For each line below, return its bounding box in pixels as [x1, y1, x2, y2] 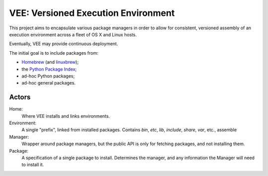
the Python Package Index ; [21, 66, 77, 72]
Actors [9, 93, 31, 101]
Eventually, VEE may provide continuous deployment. [9, 41, 119, 47]
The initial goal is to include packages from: [9, 50, 99, 56]
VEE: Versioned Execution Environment [9, 7, 175, 18]
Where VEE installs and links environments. [21, 113, 110, 119]
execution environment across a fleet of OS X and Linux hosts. [9, 31, 137, 37]
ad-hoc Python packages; [21, 73, 75, 79]
